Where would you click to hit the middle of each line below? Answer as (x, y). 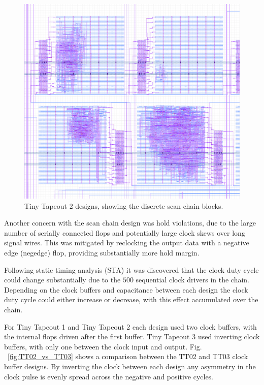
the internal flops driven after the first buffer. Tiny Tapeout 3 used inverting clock (132, 336)
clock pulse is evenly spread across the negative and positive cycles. (109, 376)
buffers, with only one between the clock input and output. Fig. (103, 346)
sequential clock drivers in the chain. (193, 280)
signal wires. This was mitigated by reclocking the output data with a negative (127, 243)
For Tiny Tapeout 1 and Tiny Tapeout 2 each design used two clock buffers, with (130, 326)
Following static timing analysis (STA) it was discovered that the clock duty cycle (131, 269)
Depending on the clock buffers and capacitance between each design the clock (126, 289)
